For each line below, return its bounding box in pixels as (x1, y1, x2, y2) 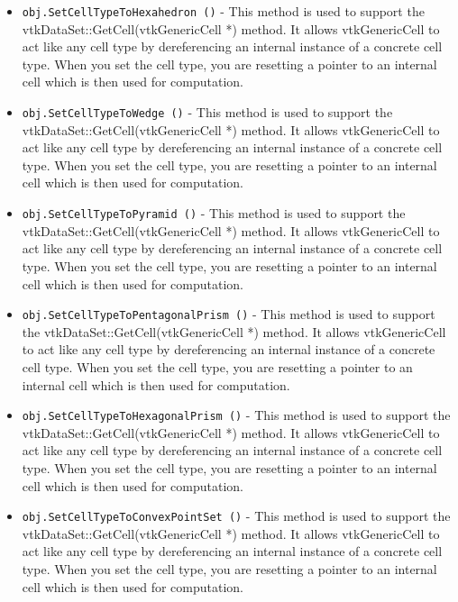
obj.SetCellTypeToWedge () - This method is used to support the (22, 103, 393, 122)
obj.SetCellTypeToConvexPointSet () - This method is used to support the (22, 506, 451, 525)
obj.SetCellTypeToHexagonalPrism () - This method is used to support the (22, 406, 451, 424)
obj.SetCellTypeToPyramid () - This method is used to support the (22, 204, 406, 223)
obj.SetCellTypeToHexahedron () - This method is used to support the (22, 2, 425, 20)
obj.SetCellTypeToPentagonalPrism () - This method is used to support (22, 305, 435, 324)
